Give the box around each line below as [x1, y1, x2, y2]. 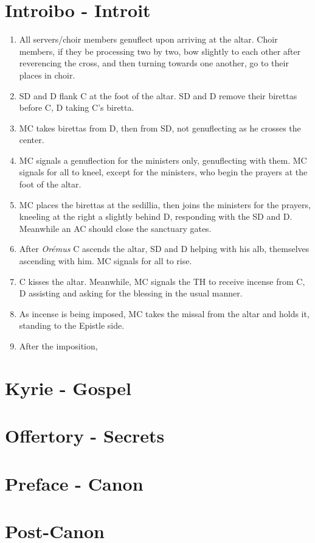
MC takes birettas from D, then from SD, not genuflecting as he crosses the [19, 121, 301, 134]
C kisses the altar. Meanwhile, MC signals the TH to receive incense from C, [19, 275, 305, 287]
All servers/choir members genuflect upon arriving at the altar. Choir [19, 33, 278, 46]
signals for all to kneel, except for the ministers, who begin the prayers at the [19, 166, 308, 178]
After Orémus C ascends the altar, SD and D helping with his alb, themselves [19, 242, 310, 255]
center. [19, 133, 44, 146]
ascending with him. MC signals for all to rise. [19, 254, 192, 267]
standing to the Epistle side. [19, 319, 125, 332]
